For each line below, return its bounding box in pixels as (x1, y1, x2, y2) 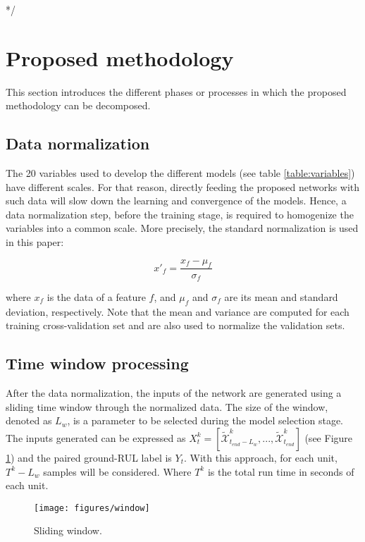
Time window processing (6, 352, 189, 374)
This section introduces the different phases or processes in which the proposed (6, 84, 347, 99)
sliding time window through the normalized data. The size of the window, (6, 399, 328, 414)
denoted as (6, 413, 52, 428)
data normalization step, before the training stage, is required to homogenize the (6, 207, 354, 221)
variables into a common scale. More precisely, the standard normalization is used (6, 221, 359, 235)
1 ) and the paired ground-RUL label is (6, 450, 172, 464)
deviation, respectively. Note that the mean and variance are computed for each (6, 304, 349, 319)
